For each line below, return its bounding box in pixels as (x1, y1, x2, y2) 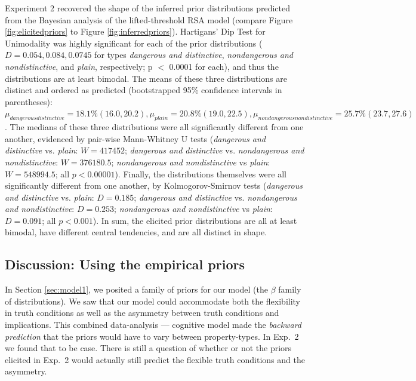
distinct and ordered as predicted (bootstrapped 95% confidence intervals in (5, 84, 282, 96)
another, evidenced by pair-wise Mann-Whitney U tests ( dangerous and (5, 132, 266, 145)
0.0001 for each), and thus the (169, 60, 279, 72)
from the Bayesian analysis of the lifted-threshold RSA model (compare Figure (5, 13, 293, 26)
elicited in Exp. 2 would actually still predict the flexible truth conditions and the (5, 353, 305, 365)
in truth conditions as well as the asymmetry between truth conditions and (5, 306, 279, 319)
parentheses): (5, 95, 53, 107)
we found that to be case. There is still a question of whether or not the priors (5, 342, 292, 354)
